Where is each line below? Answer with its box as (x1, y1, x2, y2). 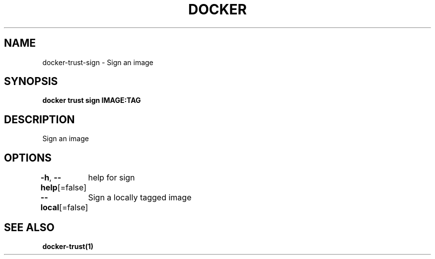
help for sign (88, 173, 135, 183)
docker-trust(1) (42, 242, 94, 251)
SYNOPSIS (4, 75, 58, 88)
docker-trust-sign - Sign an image (42, 58, 153, 67)
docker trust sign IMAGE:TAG (42, 96, 141, 105)
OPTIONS (4, 151, 52, 164)
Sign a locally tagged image (88, 192, 192, 203)
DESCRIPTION (4, 113, 75, 126)
